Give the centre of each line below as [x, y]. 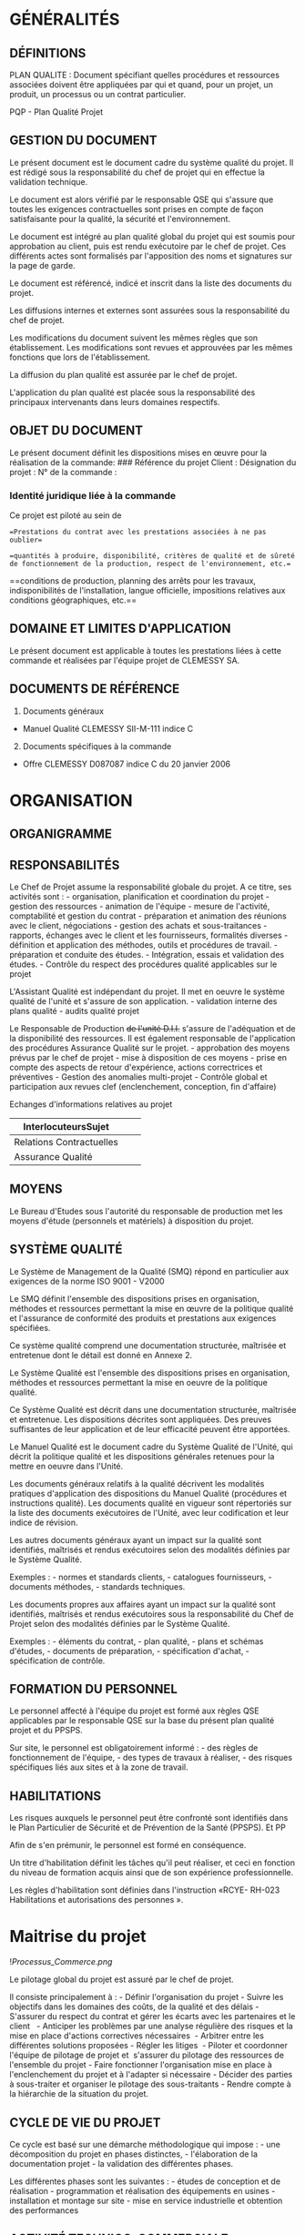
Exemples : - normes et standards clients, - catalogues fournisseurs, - [141, 1577]
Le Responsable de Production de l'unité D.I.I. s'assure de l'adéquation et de [152, 1028]
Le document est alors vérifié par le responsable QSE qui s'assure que [142, 199]
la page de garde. [42, 265]
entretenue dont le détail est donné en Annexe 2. [101, 1355]
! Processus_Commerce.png [61, 1962]
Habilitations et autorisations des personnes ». [97, 1900]
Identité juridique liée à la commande [93, 495]
